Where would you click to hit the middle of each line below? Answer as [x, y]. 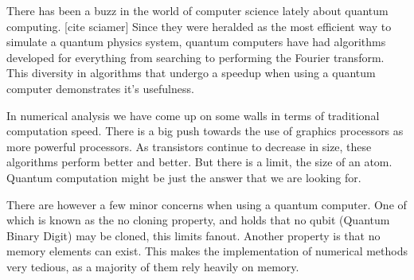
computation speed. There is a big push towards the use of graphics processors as [205, 131]
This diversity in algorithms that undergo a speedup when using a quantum [191, 73]
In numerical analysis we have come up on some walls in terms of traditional [193, 115]
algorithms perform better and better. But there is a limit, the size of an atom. [199, 162]
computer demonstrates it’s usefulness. [100, 88]
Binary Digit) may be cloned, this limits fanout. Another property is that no [193, 235]
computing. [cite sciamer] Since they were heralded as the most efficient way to [199, 26]
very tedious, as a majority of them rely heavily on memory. [153, 266]
